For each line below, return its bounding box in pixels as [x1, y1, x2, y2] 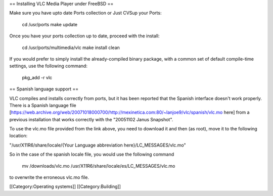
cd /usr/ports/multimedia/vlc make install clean [22, 44, 120, 51]
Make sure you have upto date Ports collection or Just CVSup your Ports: [9, 10, 162, 16]
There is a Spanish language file [9, 102, 77, 108]
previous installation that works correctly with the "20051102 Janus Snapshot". [9, 116, 173, 122]
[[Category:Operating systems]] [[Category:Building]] [9, 183, 121, 189]
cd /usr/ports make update [22, 21, 78, 27]
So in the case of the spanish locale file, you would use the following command [9, 152, 174, 158]
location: [9, 133, 28, 139]
